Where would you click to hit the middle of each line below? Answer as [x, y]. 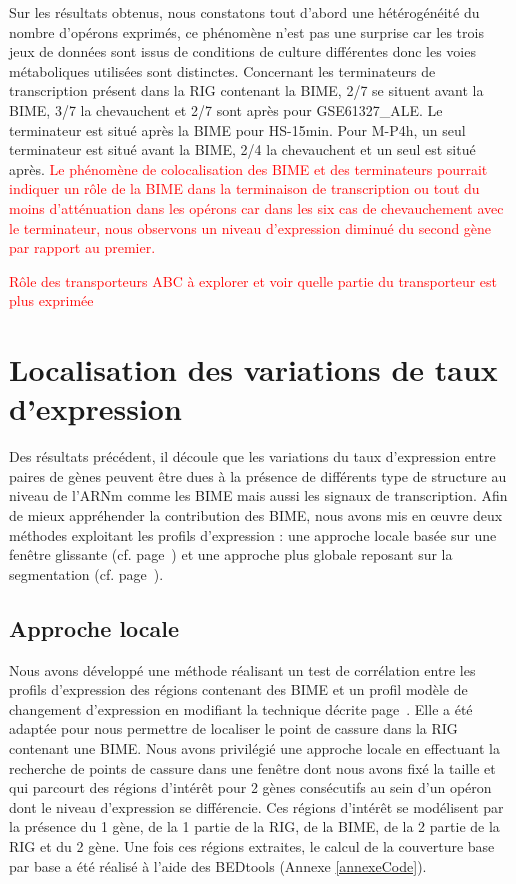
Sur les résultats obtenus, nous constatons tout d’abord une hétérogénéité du [244, 12]
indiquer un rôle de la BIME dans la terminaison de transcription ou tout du [244, 188]
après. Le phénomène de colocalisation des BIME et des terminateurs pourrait [248, 168]
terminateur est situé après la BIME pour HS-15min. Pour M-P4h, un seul [237, 129]
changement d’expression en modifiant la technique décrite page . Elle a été [241, 708]
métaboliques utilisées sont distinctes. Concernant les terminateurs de [222, 70]
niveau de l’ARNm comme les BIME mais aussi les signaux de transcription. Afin [258, 495]
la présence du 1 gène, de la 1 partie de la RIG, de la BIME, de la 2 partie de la [254, 826]
